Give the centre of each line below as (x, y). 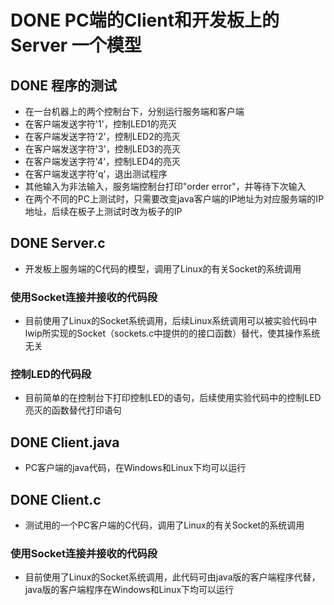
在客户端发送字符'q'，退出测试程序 (96, 174)
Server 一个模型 (76, 45)
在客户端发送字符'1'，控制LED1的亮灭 (101, 124)
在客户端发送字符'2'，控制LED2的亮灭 (102, 136)
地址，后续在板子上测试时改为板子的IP (103, 211)
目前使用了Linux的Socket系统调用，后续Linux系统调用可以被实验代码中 (171, 321)
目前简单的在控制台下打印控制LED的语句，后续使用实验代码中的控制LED (173, 398)
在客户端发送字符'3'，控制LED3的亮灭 (102, 149)
